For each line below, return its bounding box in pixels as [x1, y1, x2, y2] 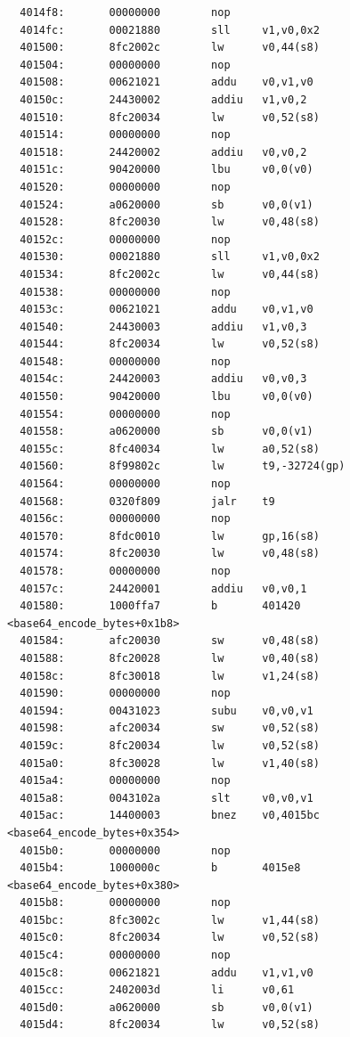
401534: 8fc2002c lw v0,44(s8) [20, 267, 320, 281]
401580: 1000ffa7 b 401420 [20, 600, 301, 613]
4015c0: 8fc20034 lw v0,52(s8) [20, 931, 320, 944]
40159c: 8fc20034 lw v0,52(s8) [20, 739, 320, 752]
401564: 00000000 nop [20, 478, 231, 491]
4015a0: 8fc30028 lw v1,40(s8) [20, 756, 320, 770]
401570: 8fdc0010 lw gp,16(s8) [20, 529, 320, 543]
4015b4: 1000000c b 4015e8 [20, 861, 301, 875]
